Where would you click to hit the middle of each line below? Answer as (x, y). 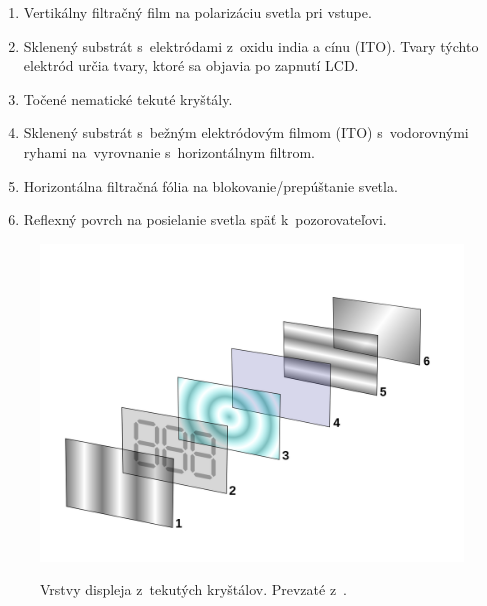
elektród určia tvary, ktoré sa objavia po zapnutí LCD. (191, 65)
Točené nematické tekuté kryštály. (128, 98)
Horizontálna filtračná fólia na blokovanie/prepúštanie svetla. (210, 185)
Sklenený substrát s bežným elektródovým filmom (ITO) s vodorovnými (246, 132)
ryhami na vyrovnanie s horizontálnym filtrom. (169, 151)
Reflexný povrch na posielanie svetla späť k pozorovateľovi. (205, 219)
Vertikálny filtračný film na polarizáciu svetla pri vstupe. (197, 12)
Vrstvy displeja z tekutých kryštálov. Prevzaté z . (194, 589)
